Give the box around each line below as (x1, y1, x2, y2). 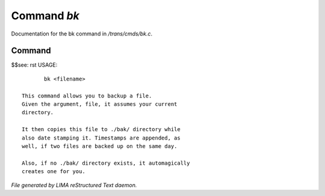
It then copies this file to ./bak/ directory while (22, 126, 181, 133)
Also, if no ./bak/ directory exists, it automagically (22, 159, 190, 167)
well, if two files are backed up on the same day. (22, 142, 178, 150)
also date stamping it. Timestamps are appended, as (22, 134, 181, 141)
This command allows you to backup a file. (22, 92, 152, 99)
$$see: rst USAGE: (11, 61, 58, 69)
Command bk (11, 9, 79, 22)
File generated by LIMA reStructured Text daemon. (11, 181, 137, 189)
